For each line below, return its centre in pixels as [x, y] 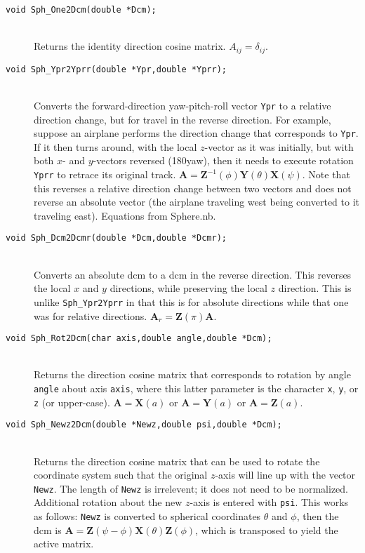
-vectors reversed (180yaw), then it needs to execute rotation [223, 160]
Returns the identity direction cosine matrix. [130, 46]
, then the [318, 516]
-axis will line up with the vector [285, 475]
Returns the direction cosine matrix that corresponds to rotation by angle [192, 374]
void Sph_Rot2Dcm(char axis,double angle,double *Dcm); [139, 339]
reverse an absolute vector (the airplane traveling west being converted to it [197, 202]
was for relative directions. [91, 315]
